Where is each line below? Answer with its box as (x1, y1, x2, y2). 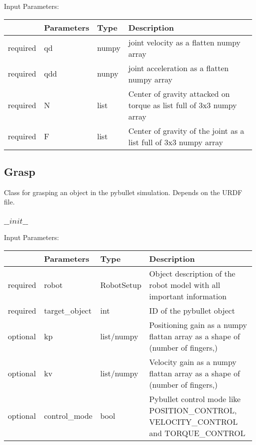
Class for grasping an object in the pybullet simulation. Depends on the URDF (4, 187, 242, 197)
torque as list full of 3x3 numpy (128, 99, 237, 111)
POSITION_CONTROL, (149, 404, 237, 416)
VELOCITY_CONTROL (149, 415, 238, 427)
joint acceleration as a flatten (128, 62, 229, 74)
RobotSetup (100, 279, 142, 290)
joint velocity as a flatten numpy (128, 36, 241, 48)
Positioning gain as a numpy (149, 319, 247, 330)
